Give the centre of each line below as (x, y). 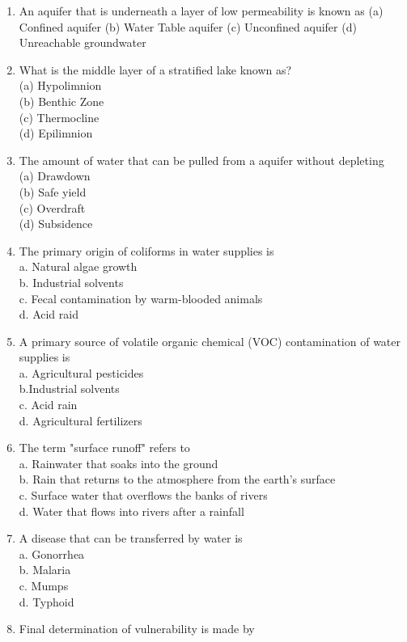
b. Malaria (45, 570)
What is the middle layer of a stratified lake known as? (155, 69)
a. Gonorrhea (52, 553)
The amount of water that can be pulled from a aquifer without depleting (201, 160)
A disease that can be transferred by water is (131, 538)
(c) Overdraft (52, 207)
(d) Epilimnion (56, 133)
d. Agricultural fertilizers (81, 420)
